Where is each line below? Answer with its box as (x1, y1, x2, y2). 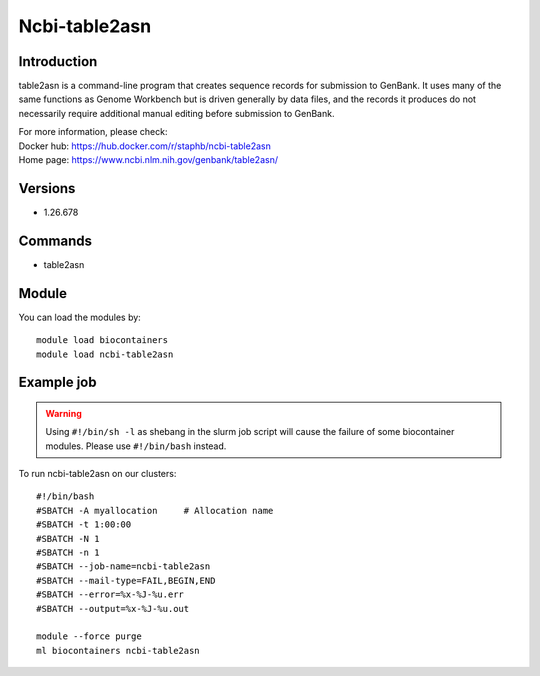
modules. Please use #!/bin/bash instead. (45, 440, 227, 452)
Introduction (18, 53, 98, 70)
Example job (18, 374, 97, 391)
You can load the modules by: (18, 311, 142, 323)
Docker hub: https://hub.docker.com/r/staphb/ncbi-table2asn (18, 140, 272, 152)
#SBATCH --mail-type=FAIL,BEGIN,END (36, 575, 216, 586)
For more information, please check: (18, 126, 168, 138)
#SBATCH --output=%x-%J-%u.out (36, 603, 190, 614)
